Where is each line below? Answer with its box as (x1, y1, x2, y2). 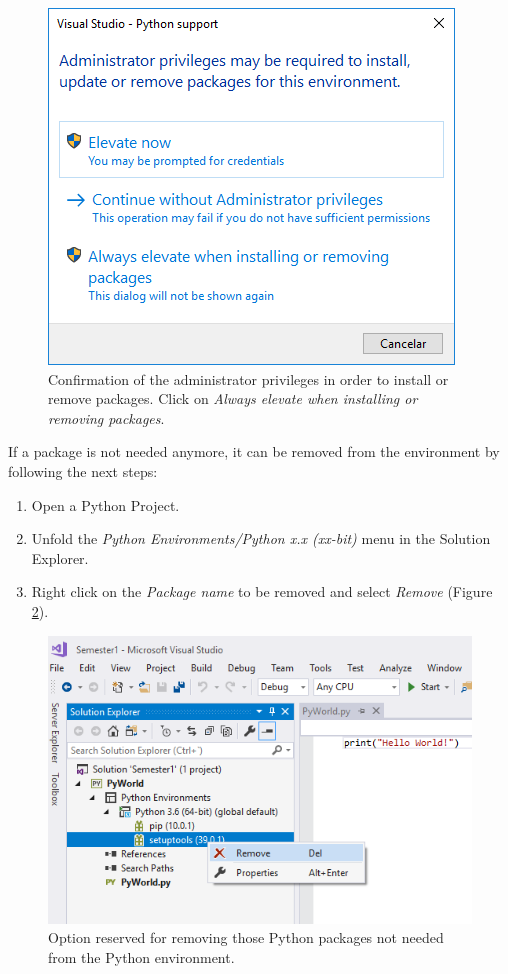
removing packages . (48, 407, 165, 428)
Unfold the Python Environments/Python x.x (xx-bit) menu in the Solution (31, 528, 491, 549)
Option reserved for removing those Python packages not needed (48, 927, 444, 948)
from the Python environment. (48, 946, 235, 967)
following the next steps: (8, 460, 158, 481)
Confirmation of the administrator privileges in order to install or (48, 368, 449, 389)
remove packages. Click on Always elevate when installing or (48, 388, 418, 409)
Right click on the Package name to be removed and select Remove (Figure (31, 581, 493, 602)
